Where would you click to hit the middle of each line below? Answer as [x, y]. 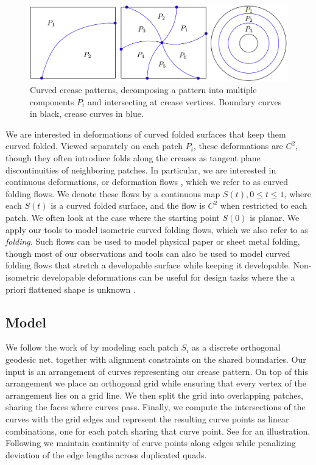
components [52, 101]
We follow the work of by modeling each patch [92, 347]
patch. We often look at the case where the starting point [113, 217]
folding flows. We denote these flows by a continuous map [113, 193]
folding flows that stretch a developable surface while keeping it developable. [148, 265]
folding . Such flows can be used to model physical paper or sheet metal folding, [153, 241]
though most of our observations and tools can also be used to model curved [148, 253]
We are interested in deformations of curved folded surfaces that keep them [146, 134]
